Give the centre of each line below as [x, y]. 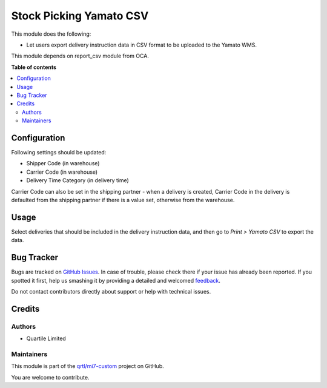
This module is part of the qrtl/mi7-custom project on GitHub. [88, 366]
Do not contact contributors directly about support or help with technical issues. [111, 291]
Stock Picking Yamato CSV [80, 16]
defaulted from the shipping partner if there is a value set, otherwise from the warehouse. [123, 200]
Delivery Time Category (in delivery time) [78, 180]
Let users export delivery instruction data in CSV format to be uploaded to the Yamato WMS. [142, 45]
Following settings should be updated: [59, 152]
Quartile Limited [46, 338]
